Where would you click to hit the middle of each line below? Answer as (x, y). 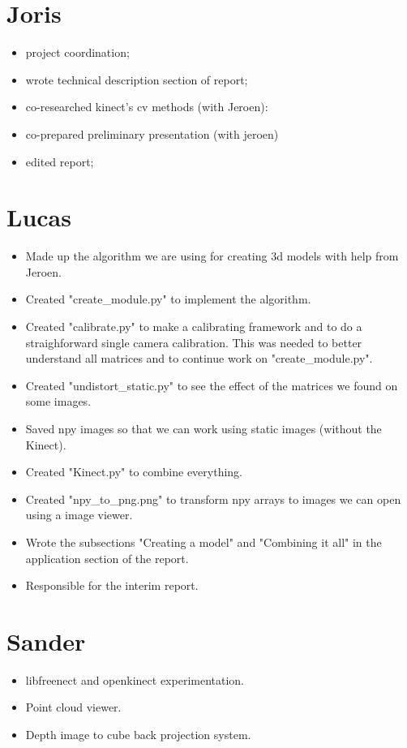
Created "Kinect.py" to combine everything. (134, 472)
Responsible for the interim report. (112, 585)
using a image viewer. (79, 515)
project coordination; (77, 52)
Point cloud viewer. (73, 707)
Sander (46, 641)
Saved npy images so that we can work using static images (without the (203, 428)
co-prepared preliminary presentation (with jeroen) (152, 133)
